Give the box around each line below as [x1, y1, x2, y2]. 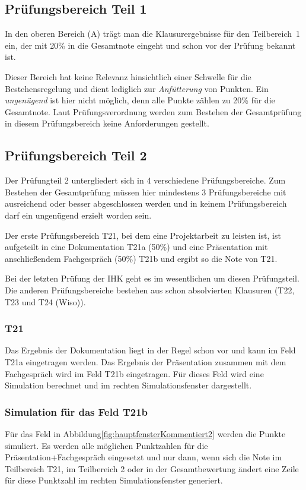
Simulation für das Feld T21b [5, 404, 148, 419]
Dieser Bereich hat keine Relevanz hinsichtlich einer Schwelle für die [5, 70, 251, 83]
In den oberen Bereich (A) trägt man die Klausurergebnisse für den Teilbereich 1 [5, 27, 301, 40]
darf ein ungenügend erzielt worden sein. [5, 208, 152, 221]
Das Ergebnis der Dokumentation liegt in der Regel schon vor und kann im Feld [5, 344, 296, 356]
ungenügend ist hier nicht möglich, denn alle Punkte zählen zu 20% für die [5, 94, 275, 106]
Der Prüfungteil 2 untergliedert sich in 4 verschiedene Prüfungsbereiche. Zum [5, 174, 286, 186]
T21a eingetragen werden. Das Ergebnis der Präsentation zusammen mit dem [5, 355, 286, 368]
